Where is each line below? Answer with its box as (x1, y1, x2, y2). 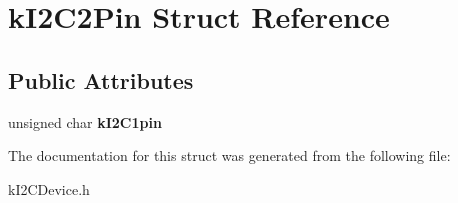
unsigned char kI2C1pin (8, 111, 162, 132)
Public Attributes (8, 64, 194, 95)
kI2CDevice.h (8, 178, 90, 199)
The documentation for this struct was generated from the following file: (8, 145, 451, 166)
